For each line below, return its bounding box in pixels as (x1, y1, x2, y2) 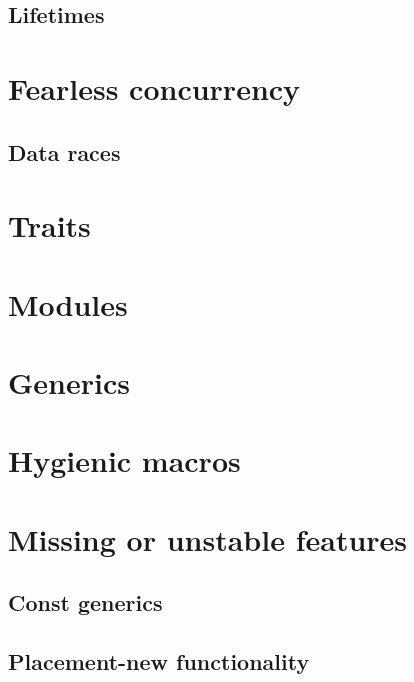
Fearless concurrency (8, 67, 301, 108)
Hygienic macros (8, 440, 241, 481)
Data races (8, 136, 121, 167)
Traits (8, 205, 91, 246)
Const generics (8, 587, 163, 618)
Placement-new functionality (8, 645, 310, 676)
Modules (8, 283, 128, 324)
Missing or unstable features (8, 518, 408, 559)
